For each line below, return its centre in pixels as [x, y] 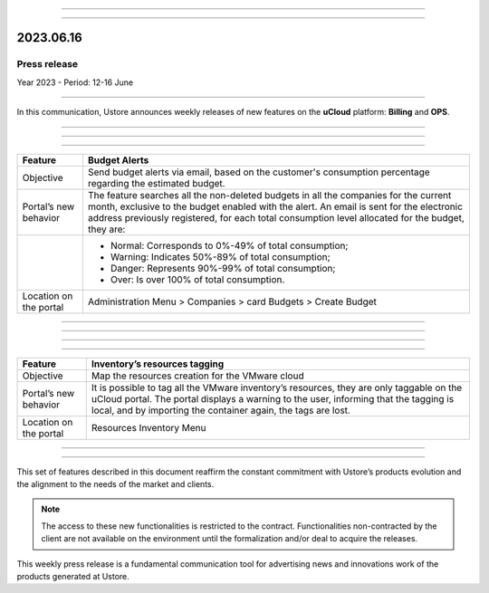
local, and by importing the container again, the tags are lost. [221, 410]
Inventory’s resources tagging [158, 364]
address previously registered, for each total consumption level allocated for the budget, [276, 217]
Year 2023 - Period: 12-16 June [75, 82]
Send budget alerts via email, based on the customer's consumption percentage [259, 172]
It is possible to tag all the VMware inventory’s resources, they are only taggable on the [277, 387]
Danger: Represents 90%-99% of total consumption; [223, 268]
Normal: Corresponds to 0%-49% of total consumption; [229, 245]
